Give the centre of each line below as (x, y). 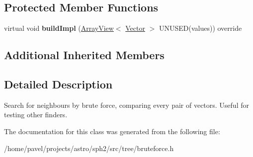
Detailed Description (58, 84)
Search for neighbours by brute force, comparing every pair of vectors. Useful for (126, 105)
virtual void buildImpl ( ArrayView (59, 28)
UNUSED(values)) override (200, 28)
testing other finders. (36, 115)
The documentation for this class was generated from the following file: (112, 131)
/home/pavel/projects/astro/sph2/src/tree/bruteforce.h (89, 148)
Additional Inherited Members (84, 55)
